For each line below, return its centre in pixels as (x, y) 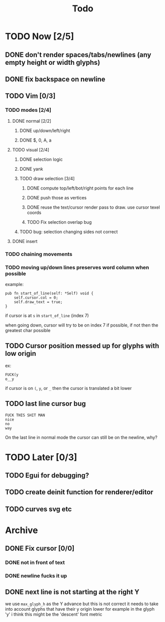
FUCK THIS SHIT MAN (25, 415)
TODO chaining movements (39, 254)
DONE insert (25, 241)
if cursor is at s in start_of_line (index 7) (47, 315)
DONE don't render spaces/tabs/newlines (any (78, 55)
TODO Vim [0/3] (30, 96)
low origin (21, 354)
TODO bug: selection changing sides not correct (69, 232)
